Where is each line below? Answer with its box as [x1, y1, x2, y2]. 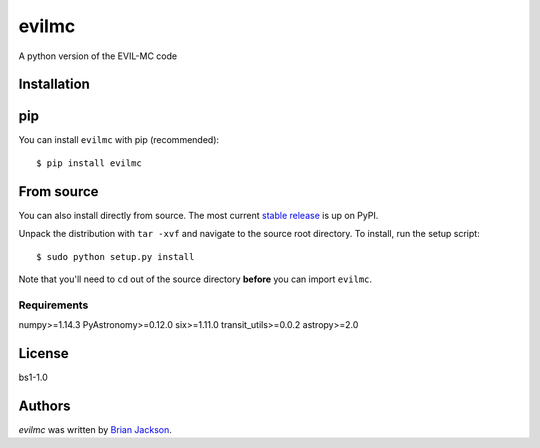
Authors [18, 397, 71, 414]
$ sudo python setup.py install [36, 251, 195, 262]
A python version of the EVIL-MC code [18, 50, 178, 62]
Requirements [18, 298, 89, 312]
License [18, 345, 69, 362]
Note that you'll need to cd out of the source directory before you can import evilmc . [18, 273, 373, 285]
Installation [18, 76, 90, 93]
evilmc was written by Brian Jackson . [18, 423, 172, 435]
